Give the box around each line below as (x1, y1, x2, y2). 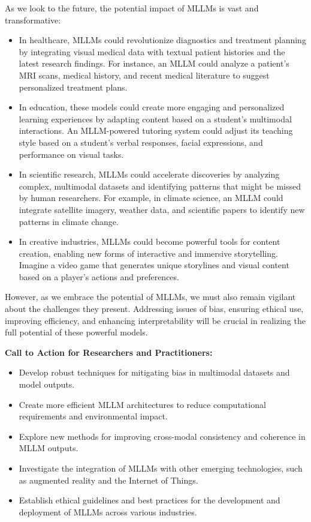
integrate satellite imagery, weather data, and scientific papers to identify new (19, 203, 305, 215)
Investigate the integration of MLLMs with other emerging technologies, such (19, 462, 303, 474)
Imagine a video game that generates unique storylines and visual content (19, 259, 289, 271)
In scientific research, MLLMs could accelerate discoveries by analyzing (19, 168, 280, 181)
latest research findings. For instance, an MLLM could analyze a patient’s (19, 57, 289, 70)
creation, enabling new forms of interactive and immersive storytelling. (19, 247, 278, 259)
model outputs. (19, 378, 75, 391)
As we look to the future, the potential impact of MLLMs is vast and (5, 2, 259, 14)
